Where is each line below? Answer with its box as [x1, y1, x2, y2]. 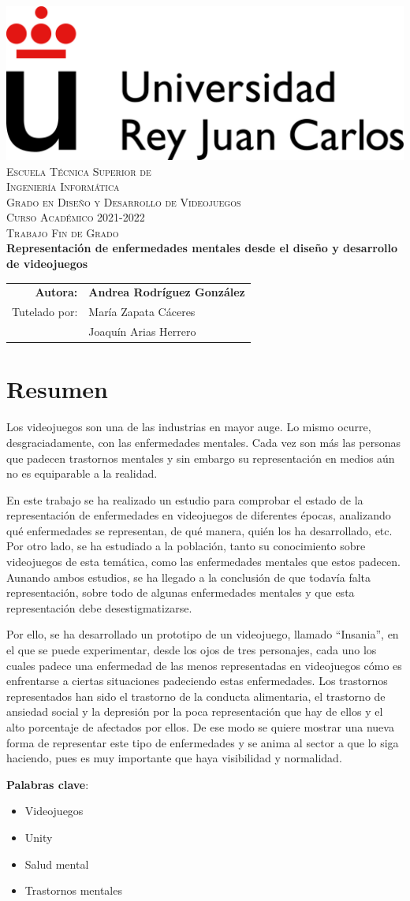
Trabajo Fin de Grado [6, 224, 119, 240]
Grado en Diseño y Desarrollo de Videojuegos [6, 193, 241, 210]
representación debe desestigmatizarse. [6, 599, 192, 616]
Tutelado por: [12, 303, 78, 320]
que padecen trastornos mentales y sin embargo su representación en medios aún [6, 449, 395, 466]
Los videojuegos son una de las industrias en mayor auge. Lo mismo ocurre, [6, 419, 371, 435]
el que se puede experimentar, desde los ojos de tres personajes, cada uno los [6, 642, 377, 658]
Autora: [35, 284, 78, 300]
